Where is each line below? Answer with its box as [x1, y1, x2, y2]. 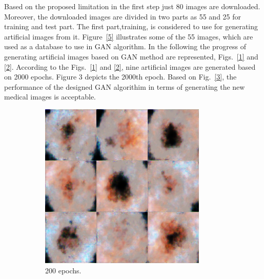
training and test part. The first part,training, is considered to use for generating [4, 21, 258, 32]
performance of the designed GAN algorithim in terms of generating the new [4, 81, 245, 92]
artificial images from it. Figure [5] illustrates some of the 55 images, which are [4, 31, 253, 42]
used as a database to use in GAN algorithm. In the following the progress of [4, 41, 246, 52]
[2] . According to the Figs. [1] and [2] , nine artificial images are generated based [4, 61, 256, 72]
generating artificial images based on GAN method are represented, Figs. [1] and [4, 51, 258, 62]
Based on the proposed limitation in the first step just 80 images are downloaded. [4, 1, 260, 11]
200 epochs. [45, 265, 82, 275]
